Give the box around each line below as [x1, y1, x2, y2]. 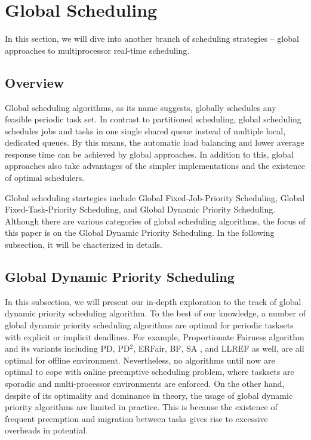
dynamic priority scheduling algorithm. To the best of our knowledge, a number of [5, 307, 306, 319]
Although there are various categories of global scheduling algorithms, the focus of [5, 214, 306, 227]
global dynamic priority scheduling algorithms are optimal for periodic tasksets [5, 319, 294, 331]
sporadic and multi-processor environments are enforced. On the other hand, [5, 377, 285, 389]
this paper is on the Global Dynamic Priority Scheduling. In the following [5, 226, 275, 239]
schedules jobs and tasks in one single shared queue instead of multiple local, [5, 124, 286, 137]
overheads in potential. [5, 424, 88, 436]
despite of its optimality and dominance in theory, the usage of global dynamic [5, 389, 293, 401]
